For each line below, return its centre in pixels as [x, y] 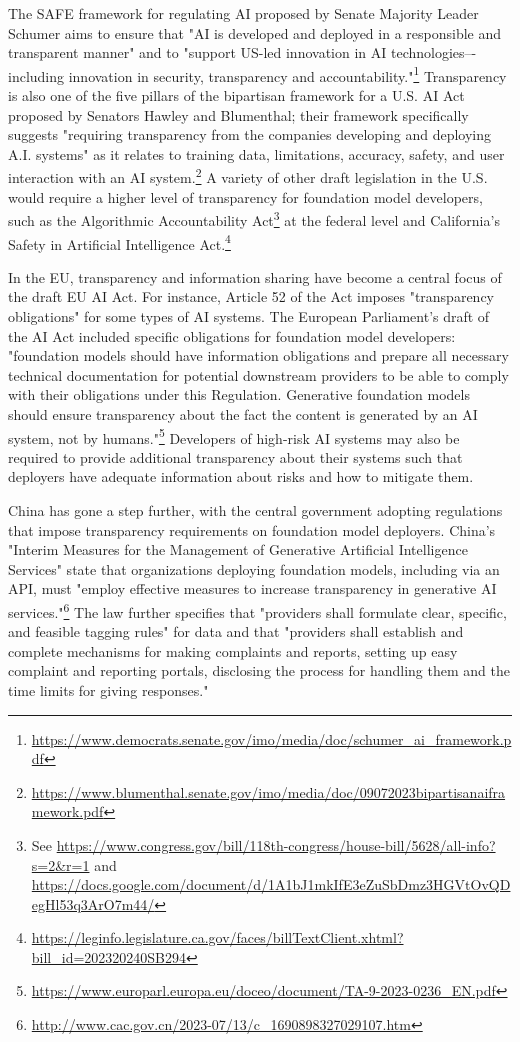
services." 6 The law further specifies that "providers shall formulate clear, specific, [257, 610]
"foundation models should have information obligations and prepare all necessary [258, 355]
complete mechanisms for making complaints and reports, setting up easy [233, 650]
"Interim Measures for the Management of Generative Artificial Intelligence [238, 549]
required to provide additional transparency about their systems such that [235, 456]
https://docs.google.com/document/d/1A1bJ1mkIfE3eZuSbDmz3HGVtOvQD [271, 884]
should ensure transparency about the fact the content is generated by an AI [243, 413]
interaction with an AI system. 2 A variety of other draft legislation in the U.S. [248, 176]
